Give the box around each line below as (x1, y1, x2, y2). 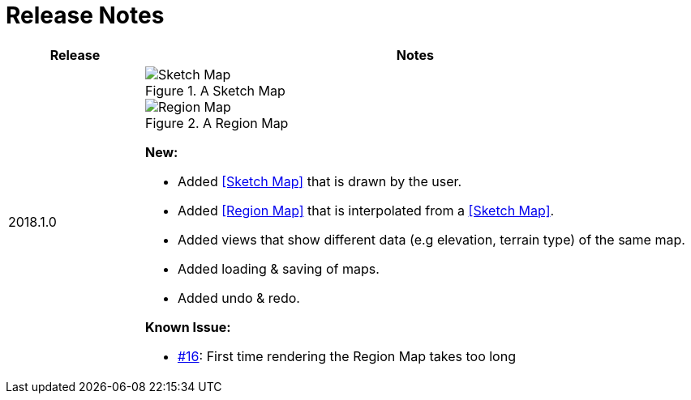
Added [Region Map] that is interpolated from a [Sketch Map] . (177, 202, 555, 219)
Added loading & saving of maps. (177, 260, 380, 277)
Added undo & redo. (177, 289, 300, 306)
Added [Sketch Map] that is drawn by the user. (177, 172, 462, 189)
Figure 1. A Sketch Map (144, 82, 285, 99)
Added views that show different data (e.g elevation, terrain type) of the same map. (177, 231, 685, 248)
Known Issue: (144, 318, 231, 335)
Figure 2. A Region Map (144, 114, 289, 131)
